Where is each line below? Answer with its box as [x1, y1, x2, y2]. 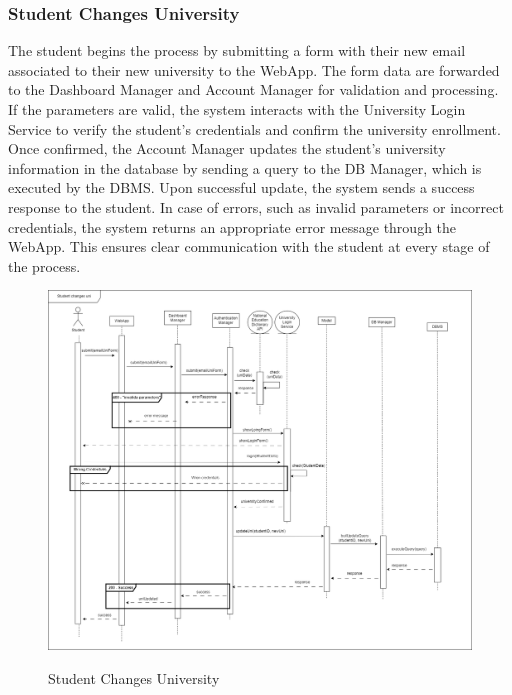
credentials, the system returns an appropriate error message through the [8, 216, 457, 237]
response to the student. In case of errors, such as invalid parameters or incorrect [8, 196, 504, 217]
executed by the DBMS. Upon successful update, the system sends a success [8, 177, 475, 198]
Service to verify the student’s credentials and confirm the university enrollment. [8, 118, 501, 139]
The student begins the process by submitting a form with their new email [8, 40, 466, 61]
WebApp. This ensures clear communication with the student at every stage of [8, 236, 490, 257]
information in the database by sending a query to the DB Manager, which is [8, 157, 482, 178]
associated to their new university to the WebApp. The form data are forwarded [8, 59, 500, 80]
